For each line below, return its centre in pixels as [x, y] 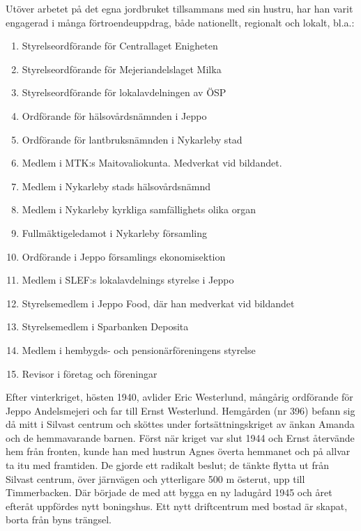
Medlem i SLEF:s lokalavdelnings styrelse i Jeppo [128, 280]
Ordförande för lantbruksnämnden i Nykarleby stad [132, 139]
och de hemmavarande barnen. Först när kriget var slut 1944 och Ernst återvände [180, 437]
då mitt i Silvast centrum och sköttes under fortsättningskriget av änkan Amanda [180, 424]
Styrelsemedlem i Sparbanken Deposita [105, 326]
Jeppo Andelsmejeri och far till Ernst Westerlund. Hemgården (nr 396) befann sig [180, 410]
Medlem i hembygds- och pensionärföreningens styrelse [139, 349]
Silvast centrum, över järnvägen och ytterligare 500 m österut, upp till [155, 478]
